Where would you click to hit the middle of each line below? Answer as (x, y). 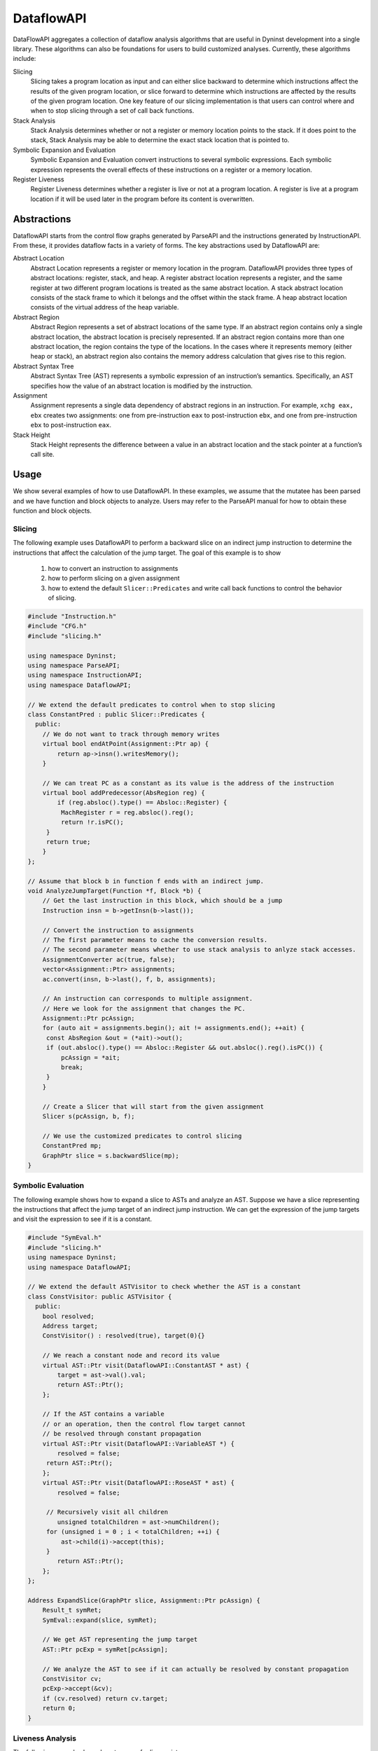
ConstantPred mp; (72, 1146)
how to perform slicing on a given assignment (114, 579)
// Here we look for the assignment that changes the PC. (144, 1008)
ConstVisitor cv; (72, 1679)
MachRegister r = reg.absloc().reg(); (127, 812)
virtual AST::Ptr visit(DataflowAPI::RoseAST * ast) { (138, 1483)
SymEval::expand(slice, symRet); (100, 1620)
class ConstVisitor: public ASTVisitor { (100, 1296)
